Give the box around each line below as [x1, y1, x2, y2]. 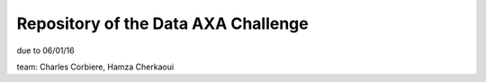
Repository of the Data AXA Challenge [16, 14, 310, 33]
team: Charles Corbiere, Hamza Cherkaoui [16, 61, 175, 72]
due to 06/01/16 [16, 45, 76, 56]
